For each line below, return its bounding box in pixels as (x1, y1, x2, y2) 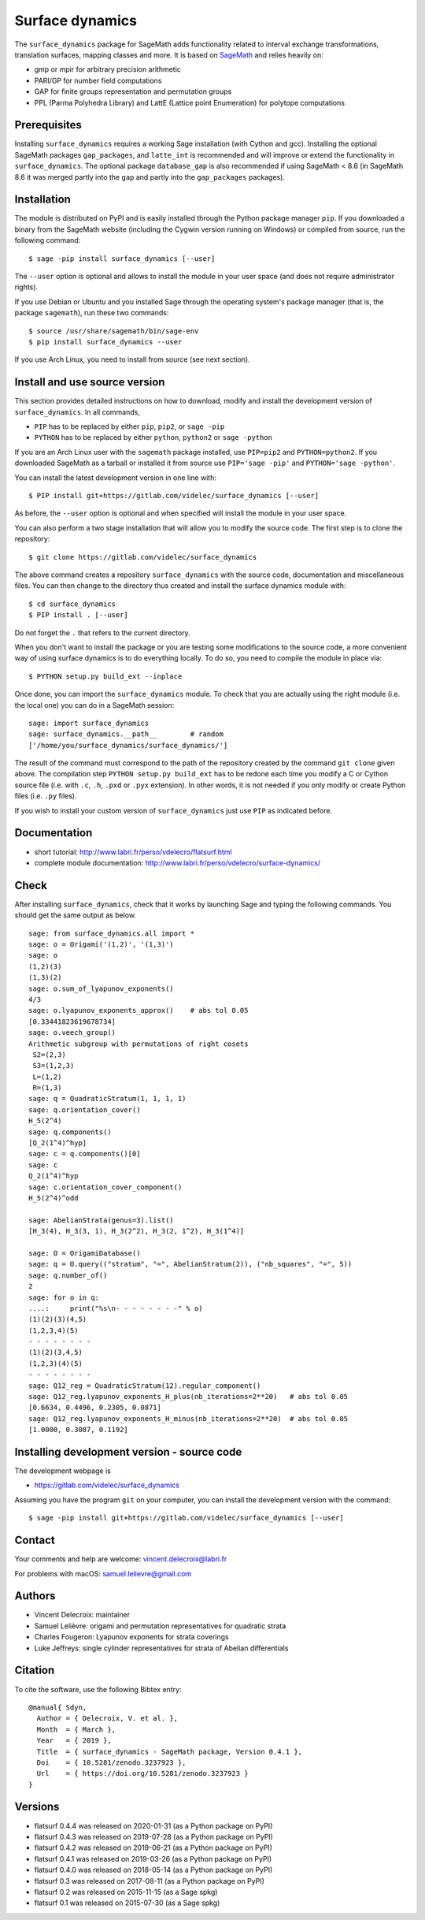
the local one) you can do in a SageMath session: (14, 700, 175, 709)
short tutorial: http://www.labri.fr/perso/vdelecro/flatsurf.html (34, 847, 232, 857)
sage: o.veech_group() (28, 1029, 116, 1037)
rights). (14, 282, 39, 292)
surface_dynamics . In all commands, (14, 407, 141, 417)
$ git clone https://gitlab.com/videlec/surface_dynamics (28, 553, 257, 561)
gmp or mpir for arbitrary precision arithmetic (34, 65, 181, 74)
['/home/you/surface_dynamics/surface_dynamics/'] (28, 741, 228, 750)
